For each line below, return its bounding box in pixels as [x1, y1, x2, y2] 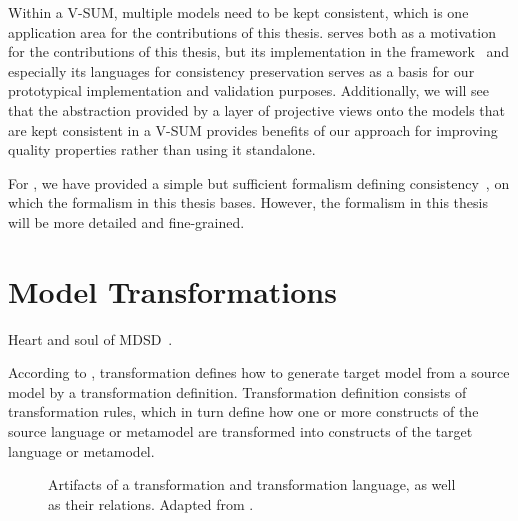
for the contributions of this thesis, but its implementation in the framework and [8, 41, 510, 62]
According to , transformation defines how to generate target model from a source [8, 362, 510, 383]
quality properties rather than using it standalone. [8, 139, 316, 160]
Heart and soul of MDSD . [8, 328, 173, 349]
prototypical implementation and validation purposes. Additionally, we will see [8, 80, 490, 101]
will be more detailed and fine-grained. [8, 211, 245, 232]
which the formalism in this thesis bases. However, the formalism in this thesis [8, 192, 488, 213]
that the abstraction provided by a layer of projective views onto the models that [8, 99, 505, 120]
